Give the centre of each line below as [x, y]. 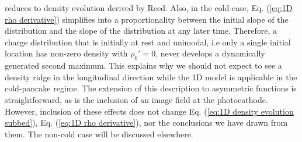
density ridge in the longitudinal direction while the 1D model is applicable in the [151, 77]
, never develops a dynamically [210, 53]
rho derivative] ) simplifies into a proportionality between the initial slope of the [147, 19]
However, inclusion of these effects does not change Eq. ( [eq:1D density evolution [149, 111]
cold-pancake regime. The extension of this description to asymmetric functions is [151, 88]
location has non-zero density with [66, 53]
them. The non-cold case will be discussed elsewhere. [99, 134]
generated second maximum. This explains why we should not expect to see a [143, 65]
